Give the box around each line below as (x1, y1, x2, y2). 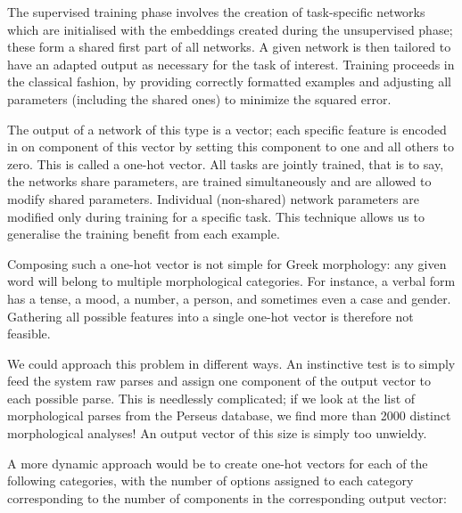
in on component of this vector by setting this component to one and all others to (7, 137, 454, 156)
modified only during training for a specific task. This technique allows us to (7, 207, 425, 225)
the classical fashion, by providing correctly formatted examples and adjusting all (7, 72, 451, 91)
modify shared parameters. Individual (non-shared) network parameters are (7, 189, 419, 208)
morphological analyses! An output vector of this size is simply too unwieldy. (7, 424, 427, 443)
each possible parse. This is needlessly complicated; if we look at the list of (7, 388, 416, 407)
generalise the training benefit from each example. (7, 224, 280, 243)
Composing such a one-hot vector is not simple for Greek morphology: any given (7, 254, 447, 273)
